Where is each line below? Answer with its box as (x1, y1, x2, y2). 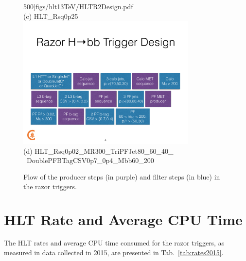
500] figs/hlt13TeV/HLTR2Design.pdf (23, 1, 133, 11)
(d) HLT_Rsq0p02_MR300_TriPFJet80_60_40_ (23, 146, 174, 156)
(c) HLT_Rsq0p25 (23, 11, 78, 21)
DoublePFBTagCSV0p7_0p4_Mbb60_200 (26, 155, 154, 165)
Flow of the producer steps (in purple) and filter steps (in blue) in (23, 172, 220, 182)
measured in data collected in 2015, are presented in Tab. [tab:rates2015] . (4, 247, 224, 257)
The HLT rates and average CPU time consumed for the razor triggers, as (4, 238, 225, 248)
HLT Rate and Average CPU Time (4, 210, 243, 229)
